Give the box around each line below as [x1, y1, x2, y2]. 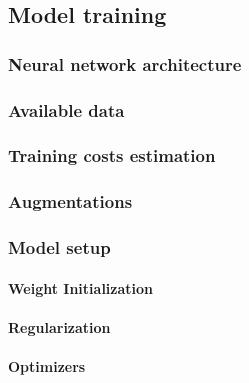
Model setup [8, 235, 111, 260]
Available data [8, 97, 125, 122]
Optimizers [8, 355, 86, 376]
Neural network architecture [8, 51, 242, 76]
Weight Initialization [8, 277, 154, 298]
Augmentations [8, 189, 133, 214]
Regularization [8, 316, 111, 337]
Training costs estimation [8, 143, 216, 168]
